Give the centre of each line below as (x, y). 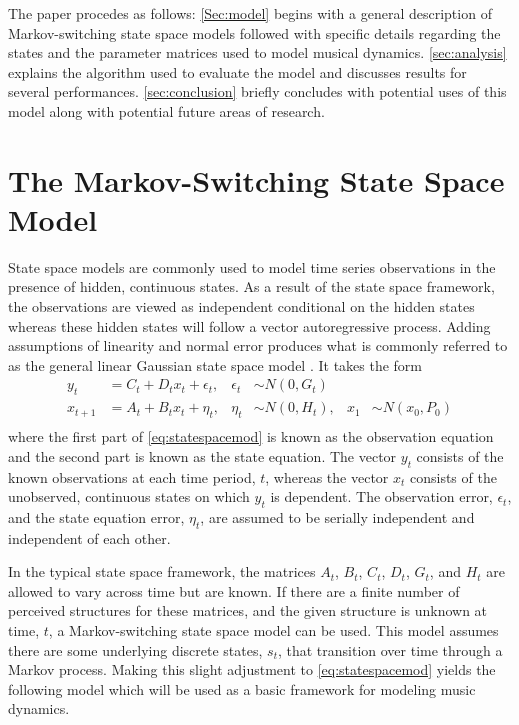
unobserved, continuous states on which (129, 496)
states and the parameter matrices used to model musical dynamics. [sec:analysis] (257, 52)
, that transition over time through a (390, 649)
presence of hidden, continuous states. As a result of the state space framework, (251, 286)
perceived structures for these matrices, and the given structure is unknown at (248, 610)
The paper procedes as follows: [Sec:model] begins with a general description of (250, 13)
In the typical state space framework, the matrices (162, 571)
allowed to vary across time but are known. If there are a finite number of (234, 590)
